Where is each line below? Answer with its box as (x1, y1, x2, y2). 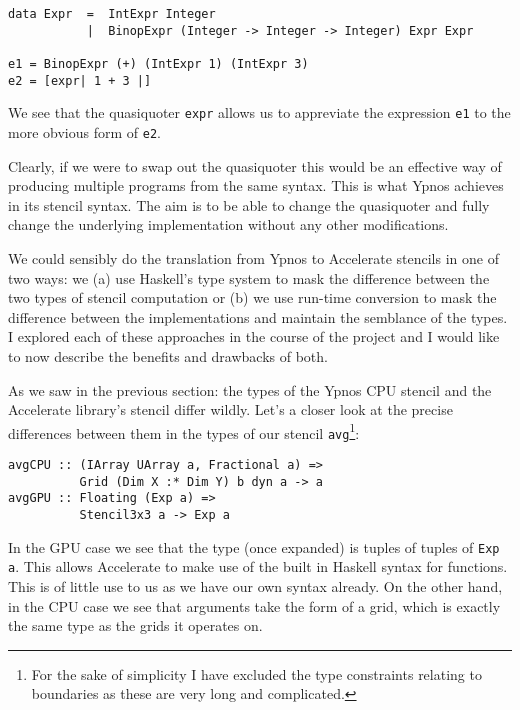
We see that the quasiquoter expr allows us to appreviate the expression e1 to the (8, 102, 511, 123)
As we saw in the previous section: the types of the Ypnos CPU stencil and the (8, 379, 492, 400)
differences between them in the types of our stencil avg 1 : (8, 419, 360, 443)
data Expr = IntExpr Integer (8, 7, 216, 21)
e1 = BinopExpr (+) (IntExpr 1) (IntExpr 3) (8, 56, 309, 71)
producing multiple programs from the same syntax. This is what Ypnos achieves (8, 175, 504, 196)
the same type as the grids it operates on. (8, 615, 263, 636)
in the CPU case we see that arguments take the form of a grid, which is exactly (8, 595, 501, 616)
